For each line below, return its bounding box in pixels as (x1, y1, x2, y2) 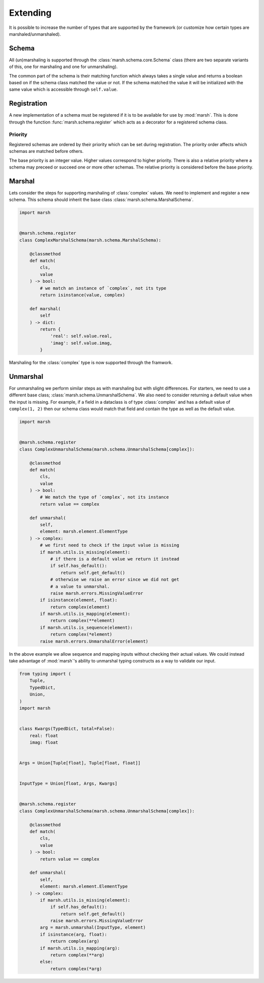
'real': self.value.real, (50, 333, 112, 339)
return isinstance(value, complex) (40, 292, 126, 297)
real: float (29, 733, 59, 738)
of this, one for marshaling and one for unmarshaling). (9, 64, 118, 70)
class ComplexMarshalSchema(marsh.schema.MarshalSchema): (19, 237, 161, 243)
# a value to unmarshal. (50, 584, 110, 589)
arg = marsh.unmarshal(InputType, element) (40, 925, 146, 931)
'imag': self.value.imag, (50, 340, 112, 345)
